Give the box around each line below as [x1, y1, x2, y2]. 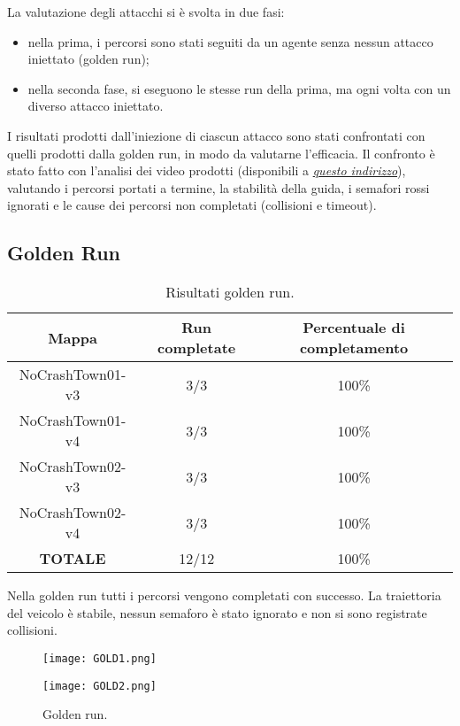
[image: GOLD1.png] [42, 652, 157, 665]
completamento [299, 337, 409, 359]
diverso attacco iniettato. [27, 97, 164, 115]
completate [157, 337, 236, 359]
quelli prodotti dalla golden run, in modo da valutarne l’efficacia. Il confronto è [7, 143, 435, 162]
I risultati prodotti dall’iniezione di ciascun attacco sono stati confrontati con [7, 126, 425, 144]
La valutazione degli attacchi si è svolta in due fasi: [7, 3, 285, 20]
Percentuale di [303, 317, 405, 338]
